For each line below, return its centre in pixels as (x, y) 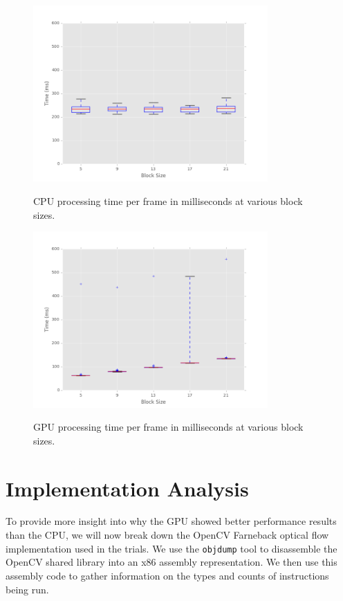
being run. (27, 589)
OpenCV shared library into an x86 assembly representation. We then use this (171, 562)
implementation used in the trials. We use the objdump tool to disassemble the (171, 548)
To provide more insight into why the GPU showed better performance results (171, 521)
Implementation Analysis (127, 488)
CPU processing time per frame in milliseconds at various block (168, 200)
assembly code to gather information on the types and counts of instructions (167, 575)
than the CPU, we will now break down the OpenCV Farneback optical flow (167, 535)
